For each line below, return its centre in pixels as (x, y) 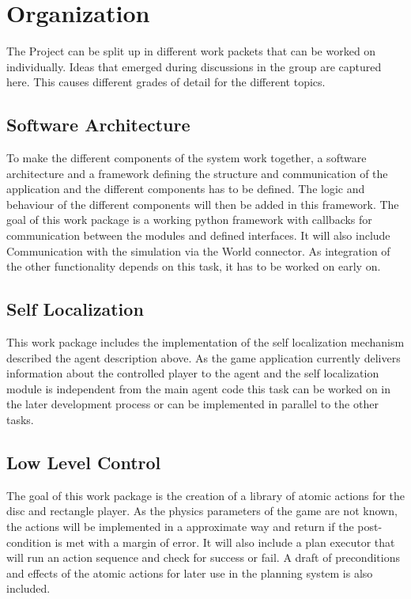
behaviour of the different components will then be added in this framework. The (203, 204)
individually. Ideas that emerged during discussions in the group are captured (194, 66)
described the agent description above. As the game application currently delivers (204, 357)
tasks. (20, 420)
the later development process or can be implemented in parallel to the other (192, 404)
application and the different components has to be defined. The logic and (186, 189)
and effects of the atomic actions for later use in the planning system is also (190, 572)
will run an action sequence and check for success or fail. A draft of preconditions (203, 557)
